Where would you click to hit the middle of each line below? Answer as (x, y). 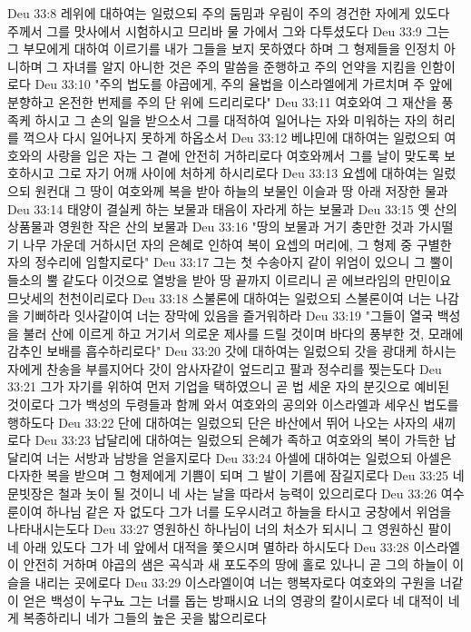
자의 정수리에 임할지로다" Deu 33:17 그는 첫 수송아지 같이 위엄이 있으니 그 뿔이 (231, 262)
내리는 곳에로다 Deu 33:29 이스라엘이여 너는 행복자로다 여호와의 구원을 (235, 582)
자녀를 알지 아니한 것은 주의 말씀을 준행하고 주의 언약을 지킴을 (239, 66)
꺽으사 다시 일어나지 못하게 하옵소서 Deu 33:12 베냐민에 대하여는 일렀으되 (231, 138)
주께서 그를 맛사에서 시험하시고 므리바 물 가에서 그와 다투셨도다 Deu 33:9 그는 (229, 30)
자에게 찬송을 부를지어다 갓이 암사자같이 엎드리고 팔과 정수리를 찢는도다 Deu (225, 368)
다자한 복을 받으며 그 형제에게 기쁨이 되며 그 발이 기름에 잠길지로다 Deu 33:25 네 (236, 475)
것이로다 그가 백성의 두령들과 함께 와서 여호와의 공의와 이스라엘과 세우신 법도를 (233, 405)
